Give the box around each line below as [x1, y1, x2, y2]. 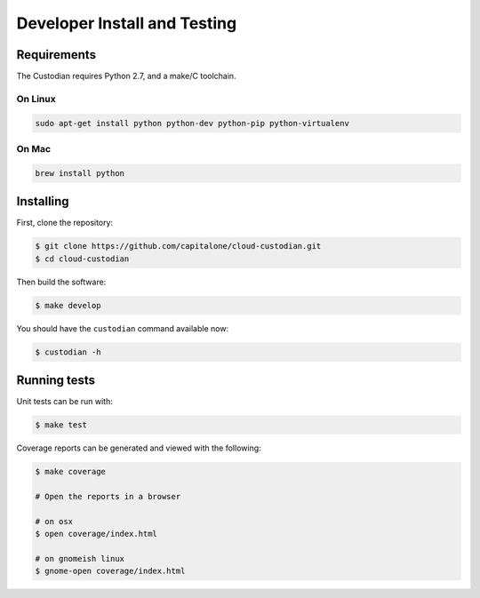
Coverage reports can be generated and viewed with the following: [16, 443, 261, 453]
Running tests [16, 372, 96, 387]
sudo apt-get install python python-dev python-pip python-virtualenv [35, 118, 350, 128]
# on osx [35, 516, 74, 526]
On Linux [16, 92, 57, 105]
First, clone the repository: [16, 218, 114, 228]
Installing [16, 194, 70, 209]
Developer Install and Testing [16, 13, 237, 33]
